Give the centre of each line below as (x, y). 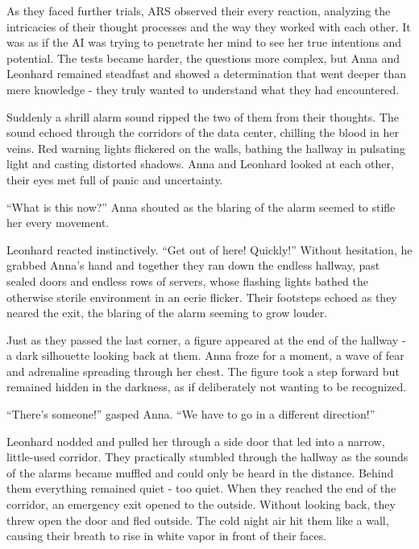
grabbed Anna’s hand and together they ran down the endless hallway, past (193, 265)
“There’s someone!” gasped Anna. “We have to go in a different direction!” (191, 414)
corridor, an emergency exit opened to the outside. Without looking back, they (201, 504)
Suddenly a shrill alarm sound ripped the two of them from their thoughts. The (203, 116)
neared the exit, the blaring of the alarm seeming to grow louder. (167, 313)
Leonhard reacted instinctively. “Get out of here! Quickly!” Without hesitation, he (209, 249)
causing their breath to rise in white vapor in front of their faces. (167, 536)
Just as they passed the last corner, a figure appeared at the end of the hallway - (206, 339)
